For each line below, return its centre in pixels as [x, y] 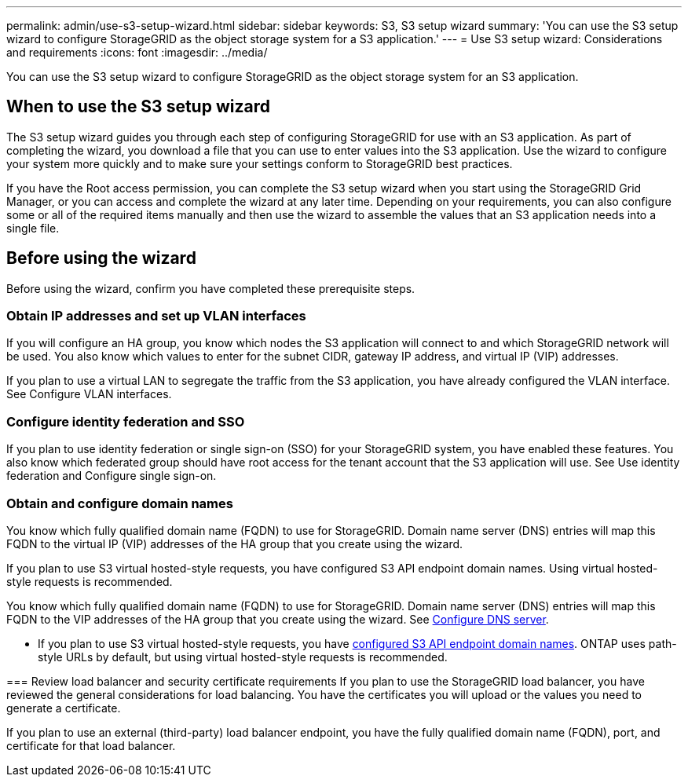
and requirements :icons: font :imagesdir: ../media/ [137, 52]
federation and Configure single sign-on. [112, 476]
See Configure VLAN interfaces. [89, 394]
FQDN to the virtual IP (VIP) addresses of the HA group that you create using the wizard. [235, 543]
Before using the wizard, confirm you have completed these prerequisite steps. [211, 288]
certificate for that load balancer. [91, 745]
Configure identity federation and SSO [126, 421]
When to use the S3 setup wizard [138, 107]
